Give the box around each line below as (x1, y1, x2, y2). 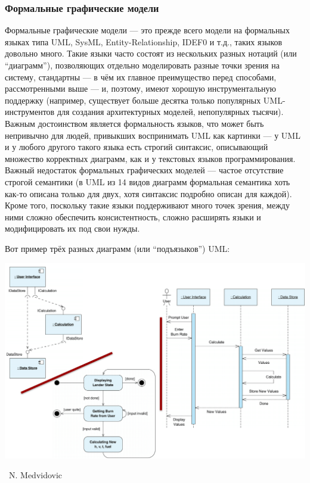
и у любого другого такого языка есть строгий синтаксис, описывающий (5, 141, 268, 153)
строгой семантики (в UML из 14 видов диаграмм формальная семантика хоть (5, 175, 290, 188)
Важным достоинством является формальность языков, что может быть (5, 117, 264, 129)
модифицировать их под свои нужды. (5, 222, 140, 235)
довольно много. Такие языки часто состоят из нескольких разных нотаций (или (5, 47, 297, 60)
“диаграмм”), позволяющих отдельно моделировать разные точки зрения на (5, 59, 280, 71)
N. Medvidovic (8, 469, 63, 481)
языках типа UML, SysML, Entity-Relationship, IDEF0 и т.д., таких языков (5, 35, 283, 48)
